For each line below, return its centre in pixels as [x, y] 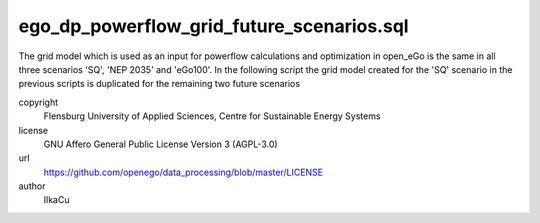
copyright [38, 102]
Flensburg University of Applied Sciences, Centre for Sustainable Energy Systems [212, 116]
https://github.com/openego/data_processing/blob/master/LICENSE [183, 172]
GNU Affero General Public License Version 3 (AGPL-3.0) [161, 144]
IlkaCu [56, 200]
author [32, 186]
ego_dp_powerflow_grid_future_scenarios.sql [213, 26]
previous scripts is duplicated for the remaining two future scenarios [159, 84]
